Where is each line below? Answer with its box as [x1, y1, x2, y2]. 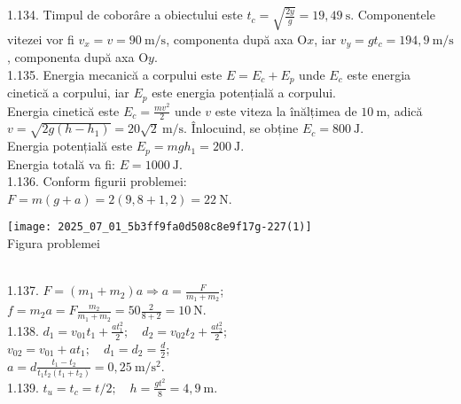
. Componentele [350, 5, 435, 24]
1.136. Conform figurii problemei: [7, 172, 187, 190]
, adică [387, 101, 423, 120]
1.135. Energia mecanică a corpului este [7, 65, 223, 83]
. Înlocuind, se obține [184, 119, 299, 137]
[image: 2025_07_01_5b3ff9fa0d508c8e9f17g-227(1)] [7, 221, 312, 234]
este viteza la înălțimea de [215, 101, 357, 120]
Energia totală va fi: [7, 154, 115, 173]
